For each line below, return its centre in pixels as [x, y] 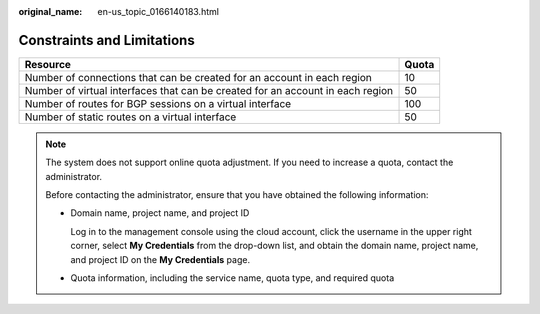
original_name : [50, 11]
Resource [48, 64]
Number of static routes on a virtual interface [130, 117]
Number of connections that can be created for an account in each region [198, 77]
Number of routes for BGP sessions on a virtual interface [158, 103]
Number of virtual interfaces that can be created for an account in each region [209, 90]
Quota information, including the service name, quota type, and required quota [232, 278]
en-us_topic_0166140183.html [158, 11]
